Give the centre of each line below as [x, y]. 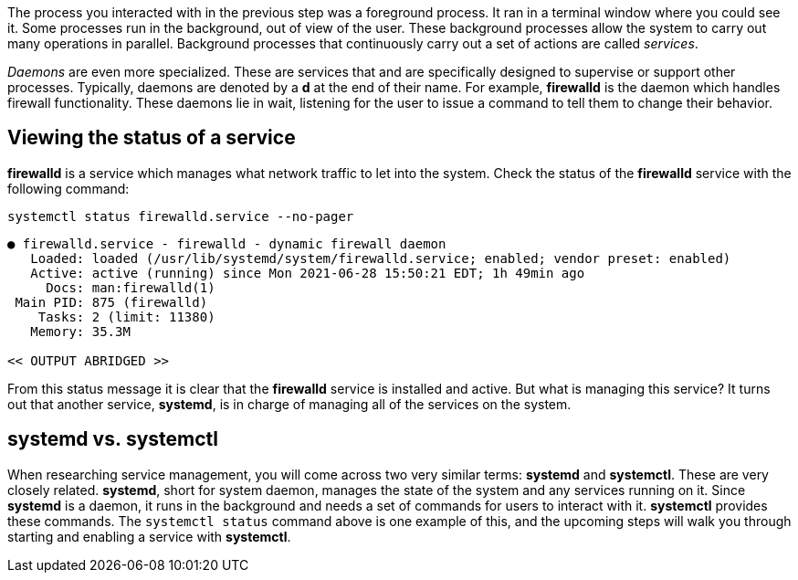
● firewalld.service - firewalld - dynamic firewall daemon [227, 243]
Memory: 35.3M [80, 331]
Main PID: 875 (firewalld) [111, 302]
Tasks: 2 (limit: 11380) [126, 316]
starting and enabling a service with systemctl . [149, 536]
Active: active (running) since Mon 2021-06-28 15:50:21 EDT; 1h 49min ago [308, 273]
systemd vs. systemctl [113, 439]
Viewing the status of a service [152, 138]
